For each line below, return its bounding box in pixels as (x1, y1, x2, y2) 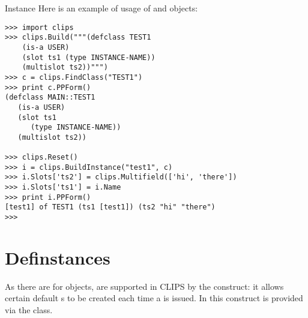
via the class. (5, 304, 53, 316)
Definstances (5, 245, 110, 269)
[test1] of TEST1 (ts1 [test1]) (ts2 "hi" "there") (5, 203, 216, 212)
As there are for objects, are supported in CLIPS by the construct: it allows (5, 280, 284, 292)
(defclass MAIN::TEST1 (5, 93, 95, 102)
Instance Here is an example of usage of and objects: (5, 2, 198, 14)
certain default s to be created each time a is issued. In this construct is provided (5, 292, 303, 304)
